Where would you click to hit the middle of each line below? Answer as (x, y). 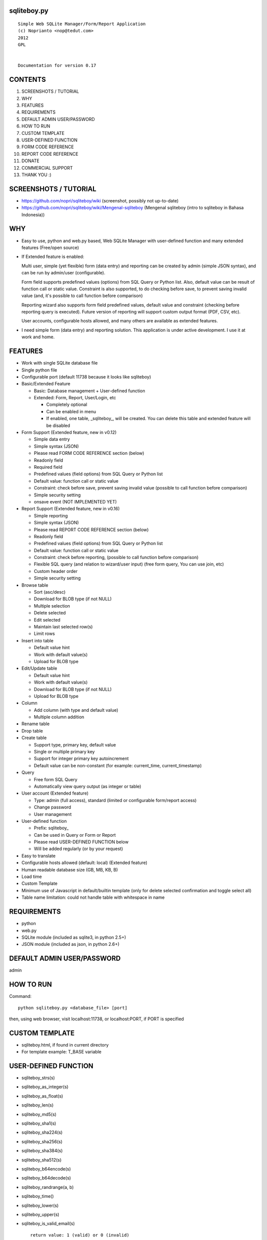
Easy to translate (39, 856)
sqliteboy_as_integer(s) (45, 1087)
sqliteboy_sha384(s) (42, 1151)
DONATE (30, 161)
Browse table (35, 585)
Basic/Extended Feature (46, 384)
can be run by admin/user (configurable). (64, 273)
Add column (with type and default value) (76, 710)
